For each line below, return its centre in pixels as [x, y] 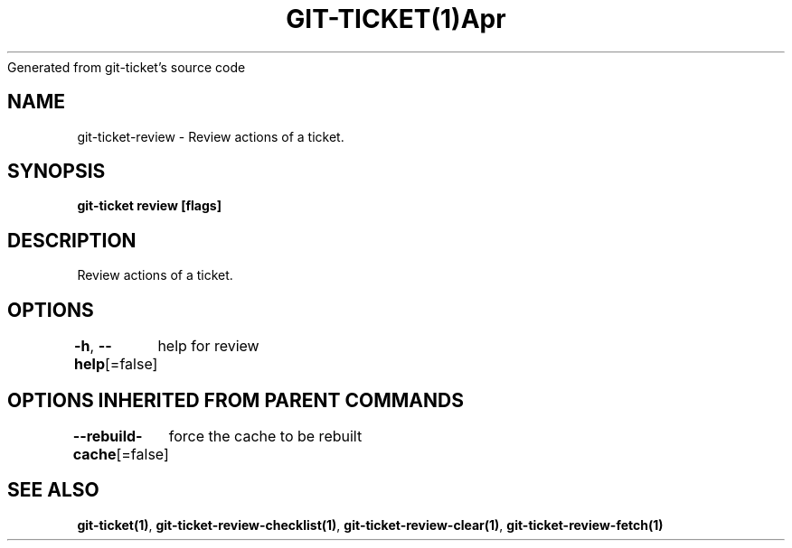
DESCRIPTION [72, 240]
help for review [208, 346]
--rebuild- [108, 436]
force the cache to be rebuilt [265, 436]
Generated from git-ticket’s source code [127, 67]
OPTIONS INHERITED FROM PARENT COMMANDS [236, 400]
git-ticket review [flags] [149, 206]
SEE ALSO [53, 490]
